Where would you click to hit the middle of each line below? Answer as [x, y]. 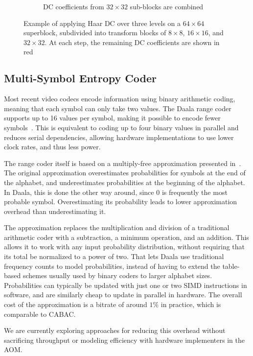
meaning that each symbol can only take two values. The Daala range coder [118, 108]
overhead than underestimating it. [55, 211]
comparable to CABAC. [40, 314]
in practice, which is [191, 304]
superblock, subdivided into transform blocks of [95, 33]
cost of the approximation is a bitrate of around [76, 304]
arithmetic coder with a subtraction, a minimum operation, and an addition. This [126, 237]
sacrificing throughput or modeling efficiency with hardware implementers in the [124, 340]
